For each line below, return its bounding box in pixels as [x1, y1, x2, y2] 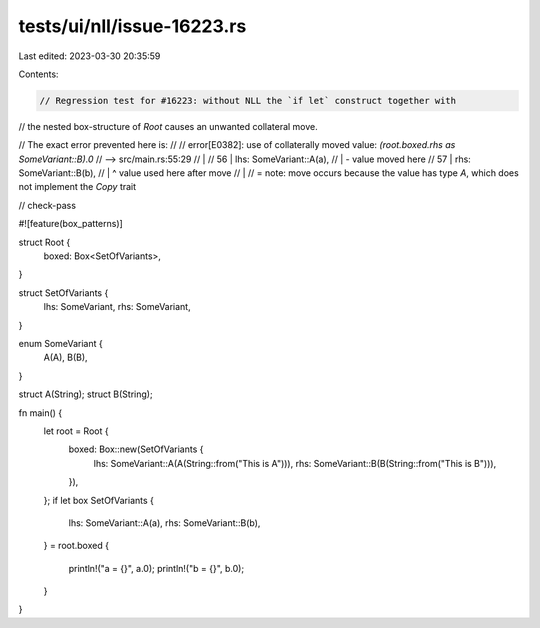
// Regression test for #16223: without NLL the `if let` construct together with [39, 95, 457, 106]
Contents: [18, 68, 59, 80]
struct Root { [18, 236, 71, 248]
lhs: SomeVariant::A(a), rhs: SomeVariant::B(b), [68, 516, 261, 529]
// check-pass [18, 199, 77, 211]
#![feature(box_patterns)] [18, 218, 124, 230]
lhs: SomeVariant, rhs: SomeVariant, [43, 301, 191, 313]
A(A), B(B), [43, 351, 89, 364]
